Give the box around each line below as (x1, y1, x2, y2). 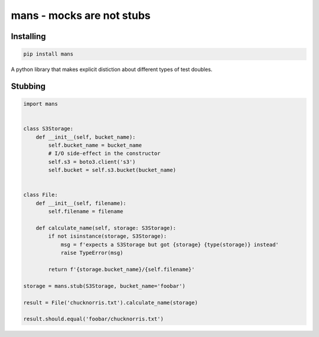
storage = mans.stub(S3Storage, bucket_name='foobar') (23, 283, 185, 289)
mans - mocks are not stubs (11, 9, 151, 22)
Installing (11, 31, 47, 41)
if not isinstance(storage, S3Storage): (48, 233, 167, 239)
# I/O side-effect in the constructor (48, 150, 161, 157)
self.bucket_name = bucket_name (48, 142, 142, 149)
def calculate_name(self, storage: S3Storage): (35, 225, 177, 231)
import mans (23, 101, 58, 108)
